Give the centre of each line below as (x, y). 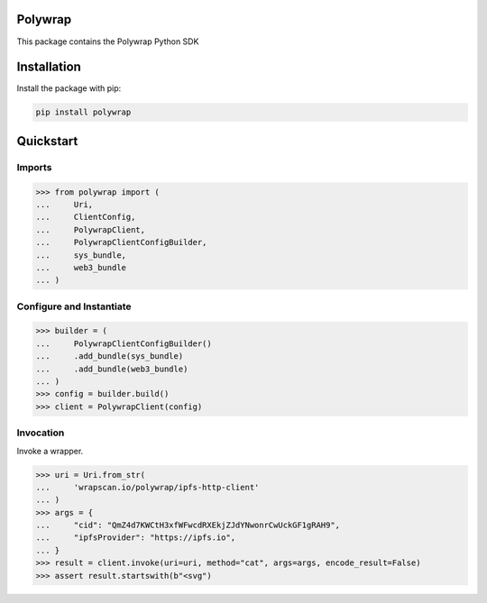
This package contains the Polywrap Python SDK (108, 41)
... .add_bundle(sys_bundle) (110, 356)
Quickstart (47, 141)
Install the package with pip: (69, 88)
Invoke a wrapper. (50, 451)
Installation (49, 67)
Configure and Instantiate (74, 306)
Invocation (41, 433)
